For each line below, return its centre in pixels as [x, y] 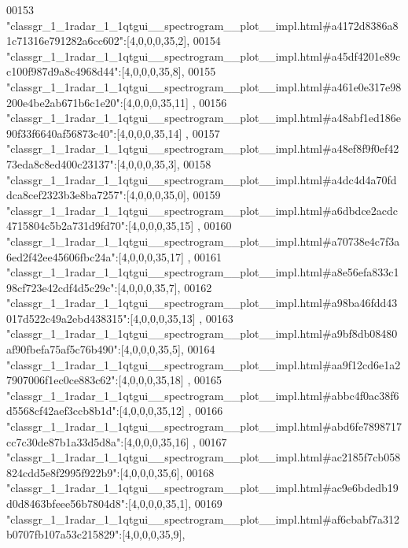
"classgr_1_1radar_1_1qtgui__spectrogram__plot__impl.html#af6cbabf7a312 [203, 518]
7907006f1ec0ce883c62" [61, 380]
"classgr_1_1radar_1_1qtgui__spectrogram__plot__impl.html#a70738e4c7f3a [203, 241]
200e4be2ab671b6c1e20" [63, 102]
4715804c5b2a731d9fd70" [66, 226]
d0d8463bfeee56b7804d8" [66, 503]
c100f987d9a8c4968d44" [62, 71]
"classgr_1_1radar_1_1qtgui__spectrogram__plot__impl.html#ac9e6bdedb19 [202, 488]
